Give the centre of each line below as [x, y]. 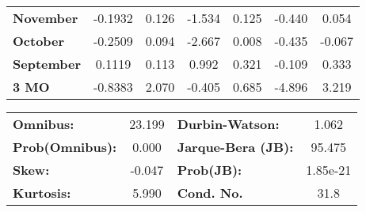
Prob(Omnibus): [65, 147]
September [47, 64]
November [46, 18]
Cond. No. [210, 193]
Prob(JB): [210, 170]
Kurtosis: [42, 193]
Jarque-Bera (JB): [235, 147]
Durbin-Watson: [228, 124]
